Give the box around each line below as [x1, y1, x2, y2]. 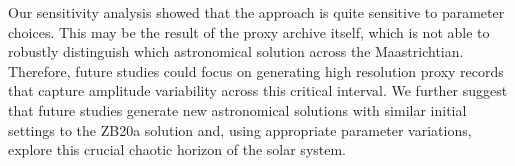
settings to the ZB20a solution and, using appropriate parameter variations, [8, 119, 472, 140]
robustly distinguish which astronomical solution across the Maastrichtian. [8, 41, 464, 62]
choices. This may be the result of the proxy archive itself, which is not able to [8, 21, 490, 42]
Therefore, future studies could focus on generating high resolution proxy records [8, 60, 504, 81]
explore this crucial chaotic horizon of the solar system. [8, 139, 347, 160]
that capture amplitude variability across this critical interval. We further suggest [8, 80, 508, 101]
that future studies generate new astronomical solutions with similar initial [8, 99, 467, 120]
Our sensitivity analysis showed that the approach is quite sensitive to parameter [8, 2, 505, 22]
